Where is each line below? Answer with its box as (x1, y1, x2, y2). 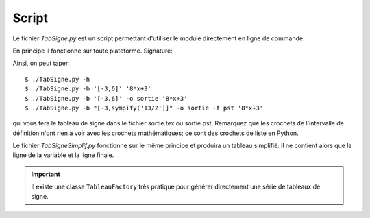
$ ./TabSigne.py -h (25, 75, 90, 83)
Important (31, 170, 61, 178)
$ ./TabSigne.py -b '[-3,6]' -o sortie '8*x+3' (25, 95, 188, 102)
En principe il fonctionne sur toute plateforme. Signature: (12, 47, 173, 55)
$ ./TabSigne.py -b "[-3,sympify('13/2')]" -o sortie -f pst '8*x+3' (25, 104, 264, 112)
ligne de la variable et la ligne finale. (12, 151, 114, 159)
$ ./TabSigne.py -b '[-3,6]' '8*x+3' (25, 85, 152, 93)
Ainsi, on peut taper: (12, 59, 70, 68)
